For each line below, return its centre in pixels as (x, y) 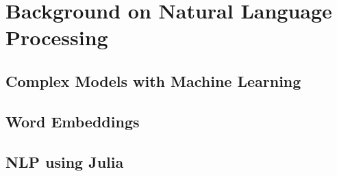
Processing (57, 37)
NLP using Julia (65, 161)
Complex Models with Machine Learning (153, 80)
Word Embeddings (73, 121)
